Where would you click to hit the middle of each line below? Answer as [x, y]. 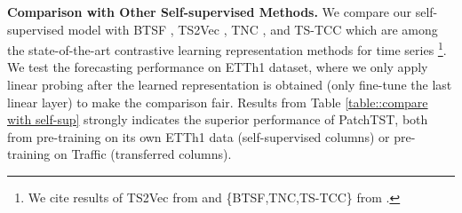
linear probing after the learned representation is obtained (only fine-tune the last [230, 85]
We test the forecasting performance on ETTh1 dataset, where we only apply [218, 67]
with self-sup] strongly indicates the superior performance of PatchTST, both [218, 119]
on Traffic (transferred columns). [143, 154]
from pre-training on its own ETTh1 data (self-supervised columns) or [199, 136]
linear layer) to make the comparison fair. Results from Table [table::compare [218, 102]
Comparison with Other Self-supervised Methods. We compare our [210, 12]
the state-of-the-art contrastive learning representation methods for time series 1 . [227, 48]
